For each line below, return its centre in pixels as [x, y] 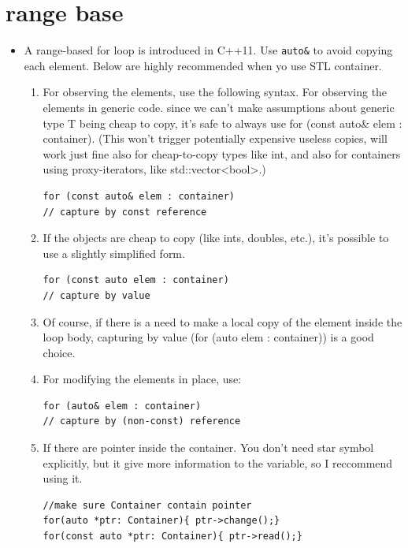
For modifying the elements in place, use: [142, 379]
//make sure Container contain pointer [147, 505]
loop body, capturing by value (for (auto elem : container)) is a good [208, 337]
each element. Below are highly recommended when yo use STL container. [203, 65]
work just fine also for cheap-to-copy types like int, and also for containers [222, 153]
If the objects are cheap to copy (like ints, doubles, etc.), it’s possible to [216, 238]
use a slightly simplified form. [114, 253]
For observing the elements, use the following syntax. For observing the [215, 92]
